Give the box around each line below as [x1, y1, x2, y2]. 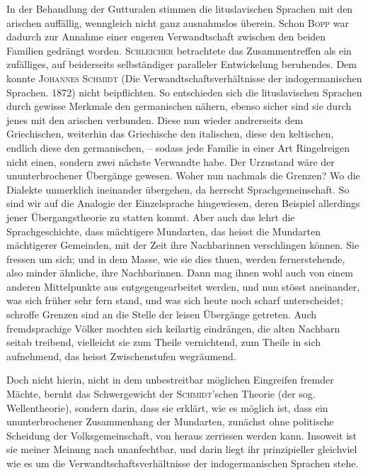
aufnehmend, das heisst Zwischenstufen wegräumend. [6, 348, 236, 363]
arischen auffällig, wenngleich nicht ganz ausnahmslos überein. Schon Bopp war [6, 15, 350, 30]
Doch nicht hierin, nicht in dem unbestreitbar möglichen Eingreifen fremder [6, 372, 334, 387]
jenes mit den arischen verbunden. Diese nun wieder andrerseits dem [6, 112, 304, 127]
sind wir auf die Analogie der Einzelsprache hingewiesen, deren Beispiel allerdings [6, 196, 360, 211]
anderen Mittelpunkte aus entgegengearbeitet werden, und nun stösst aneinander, [6, 279, 360, 294]
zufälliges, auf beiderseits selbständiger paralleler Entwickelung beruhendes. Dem [6, 57, 357, 72]
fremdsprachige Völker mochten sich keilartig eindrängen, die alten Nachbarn [6, 320, 340, 335]
